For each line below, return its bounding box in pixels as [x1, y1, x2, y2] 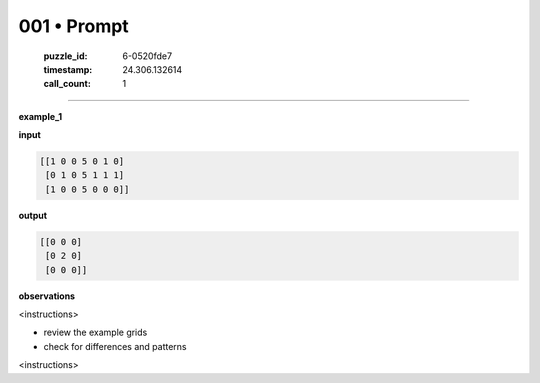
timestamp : [43, 63, 93, 75]
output [18, 209, 48, 221]
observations [18, 290, 75, 302]
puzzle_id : [43, 50, 88, 62]
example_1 [18, 110, 63, 122]
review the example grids [43, 326, 148, 339]
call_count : [43, 78, 92, 90]
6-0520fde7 [122, 50, 173, 62]
